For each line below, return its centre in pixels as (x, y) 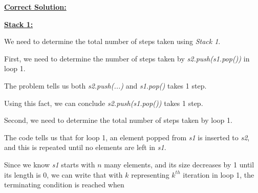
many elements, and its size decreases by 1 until (179, 164)
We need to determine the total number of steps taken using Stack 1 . (112, 41)
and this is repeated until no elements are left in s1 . (85, 147)
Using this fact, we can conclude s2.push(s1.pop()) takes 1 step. (104, 103)
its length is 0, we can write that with (63, 174)
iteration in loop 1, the (219, 174)
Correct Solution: (35, 7)
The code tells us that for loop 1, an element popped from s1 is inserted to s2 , (127, 137)
